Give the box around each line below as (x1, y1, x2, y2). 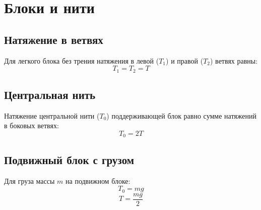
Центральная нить (4, 87, 96, 102)
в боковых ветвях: (4, 120, 59, 131)
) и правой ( (166, 55, 204, 66)
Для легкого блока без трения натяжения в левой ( (4, 55, 159, 66)
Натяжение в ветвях (4, 31, 103, 47)
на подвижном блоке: (66, 175, 130, 186)
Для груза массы (4, 175, 55, 186)
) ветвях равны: (210, 55, 258, 66)
